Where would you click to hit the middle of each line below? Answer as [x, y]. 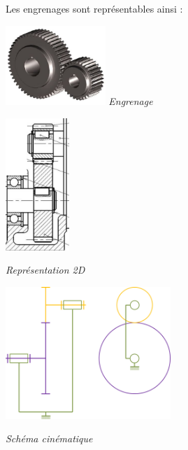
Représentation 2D [45, 270]
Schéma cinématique [49, 438]
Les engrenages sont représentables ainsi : [94, 8]
